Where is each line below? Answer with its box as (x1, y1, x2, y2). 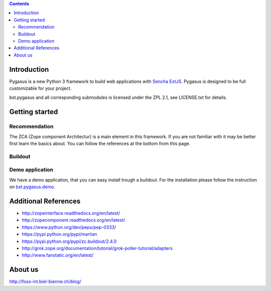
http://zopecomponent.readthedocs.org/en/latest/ (22, 217, 125, 223)
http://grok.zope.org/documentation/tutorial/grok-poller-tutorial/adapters (22, 245, 173, 251)
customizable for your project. (9, 85, 72, 91)
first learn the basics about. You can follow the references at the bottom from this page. (9, 140, 191, 147)
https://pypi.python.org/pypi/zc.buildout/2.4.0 (22, 238, 117, 244)
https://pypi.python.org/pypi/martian (22, 231, 97, 237)
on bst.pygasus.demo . (9, 184, 56, 190)
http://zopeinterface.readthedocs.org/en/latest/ (22, 210, 120, 216)
